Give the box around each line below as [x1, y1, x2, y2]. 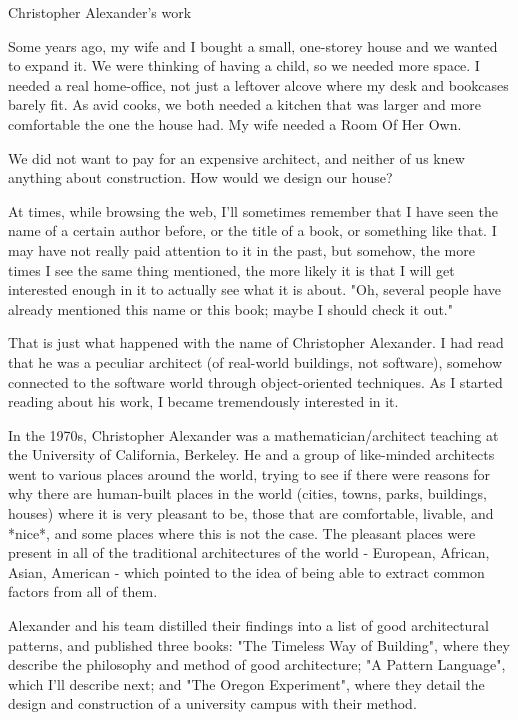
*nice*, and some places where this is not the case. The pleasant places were [8, 522, 476, 543]
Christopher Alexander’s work [8, 2, 192, 22]
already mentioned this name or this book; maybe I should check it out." [8, 298, 453, 319]
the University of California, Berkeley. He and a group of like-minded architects [8, 444, 495, 465]
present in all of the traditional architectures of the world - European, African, [8, 542, 490, 563]
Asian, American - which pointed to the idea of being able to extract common [8, 561, 485, 582]
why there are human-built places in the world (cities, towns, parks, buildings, [8, 483, 487, 504]
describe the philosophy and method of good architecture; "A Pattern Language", [8, 654, 506, 675]
